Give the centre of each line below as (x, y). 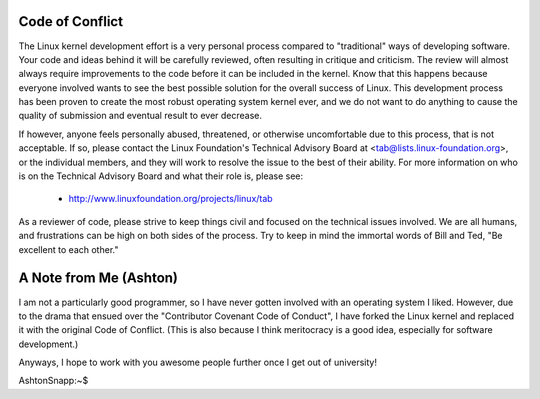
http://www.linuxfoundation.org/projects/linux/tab (171, 199)
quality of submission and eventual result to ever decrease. (140, 116)
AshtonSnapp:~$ (53, 381)
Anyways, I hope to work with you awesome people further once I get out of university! (197, 362)
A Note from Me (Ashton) (98, 278)
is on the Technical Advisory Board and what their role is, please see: (161, 176)
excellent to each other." (68, 249)
